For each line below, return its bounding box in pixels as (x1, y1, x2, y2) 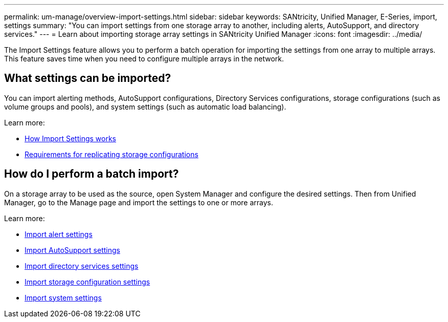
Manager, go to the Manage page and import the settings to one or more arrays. (4, 198, 274, 207)
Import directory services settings (25, 261, 139, 270)
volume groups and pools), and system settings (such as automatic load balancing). (4, 102, 286, 111)
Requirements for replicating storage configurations (25, 149, 198, 159)
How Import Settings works (25, 134, 116, 143)
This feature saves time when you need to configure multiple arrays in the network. (4, 54, 284, 63)
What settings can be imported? (4, 72, 171, 85)
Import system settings (25, 293, 102, 302)
